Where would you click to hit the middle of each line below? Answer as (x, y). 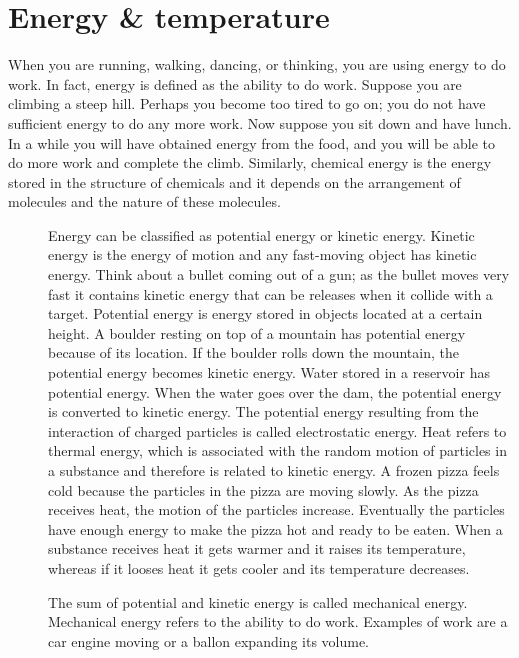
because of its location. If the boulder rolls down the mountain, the (253, 352)
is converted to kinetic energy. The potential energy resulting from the (263, 411)
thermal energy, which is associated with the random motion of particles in (277, 450)
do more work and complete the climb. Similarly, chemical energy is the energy (250, 162)
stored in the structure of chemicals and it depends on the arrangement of (234, 181)
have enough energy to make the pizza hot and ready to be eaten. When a (275, 528)
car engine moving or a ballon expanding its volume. (209, 640)
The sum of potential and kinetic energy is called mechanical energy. (258, 601)
